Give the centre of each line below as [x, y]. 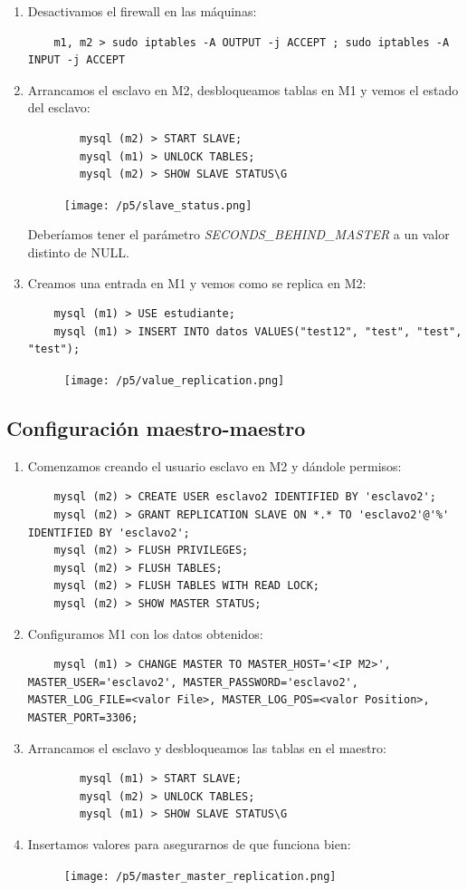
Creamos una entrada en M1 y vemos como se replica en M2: [197, 282]
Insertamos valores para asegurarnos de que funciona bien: [189, 843]
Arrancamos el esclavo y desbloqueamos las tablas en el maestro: [207, 747]
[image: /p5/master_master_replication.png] [200, 876]
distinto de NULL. [78, 252]
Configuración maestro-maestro [156, 428]
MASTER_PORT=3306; [83, 717]
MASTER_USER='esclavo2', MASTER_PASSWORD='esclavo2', [193, 682]
